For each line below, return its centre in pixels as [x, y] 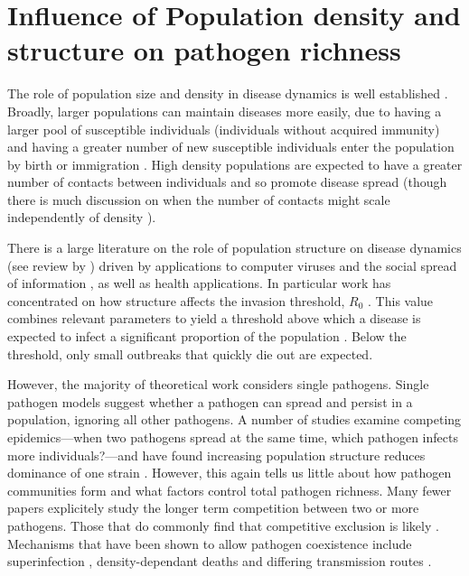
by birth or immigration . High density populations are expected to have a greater [235, 164]
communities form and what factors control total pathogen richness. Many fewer [230, 490]
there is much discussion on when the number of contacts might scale [199, 199]
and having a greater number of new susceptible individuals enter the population [231, 147]
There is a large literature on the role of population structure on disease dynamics [234, 248]
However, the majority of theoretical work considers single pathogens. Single [218, 384]
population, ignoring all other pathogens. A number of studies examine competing [234, 419]
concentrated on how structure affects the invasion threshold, [176, 300]
